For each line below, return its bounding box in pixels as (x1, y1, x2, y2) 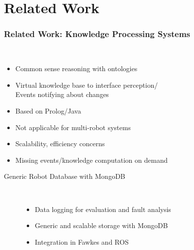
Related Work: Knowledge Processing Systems (4, 28, 191, 40)
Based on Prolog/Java (15, 105, 81, 115)
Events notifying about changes (15, 89, 109, 99)
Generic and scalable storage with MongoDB (35, 220, 168, 231)
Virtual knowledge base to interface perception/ (15, 79, 158, 90)
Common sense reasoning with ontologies (15, 63, 138, 74)
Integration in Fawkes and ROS (35, 236, 129, 247)
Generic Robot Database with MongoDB (4, 171, 125, 181)
